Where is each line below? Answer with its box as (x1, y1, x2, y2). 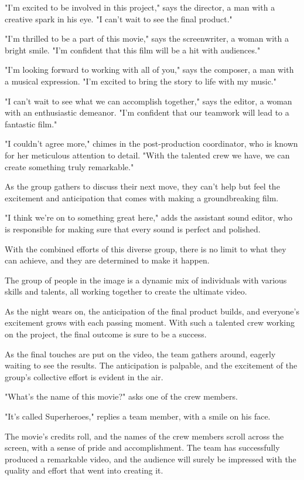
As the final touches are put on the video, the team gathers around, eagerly (5, 347, 276, 360)
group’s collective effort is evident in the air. (5, 370, 163, 383)
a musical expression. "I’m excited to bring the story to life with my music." (5, 75, 276, 87)
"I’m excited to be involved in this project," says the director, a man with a (5, 1, 275, 13)
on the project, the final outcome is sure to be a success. (5, 328, 207, 340)
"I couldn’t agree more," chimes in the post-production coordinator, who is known (5, 137, 298, 150)
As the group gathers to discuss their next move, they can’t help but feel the (5, 180, 280, 192)
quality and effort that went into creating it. (5, 464, 163, 476)
